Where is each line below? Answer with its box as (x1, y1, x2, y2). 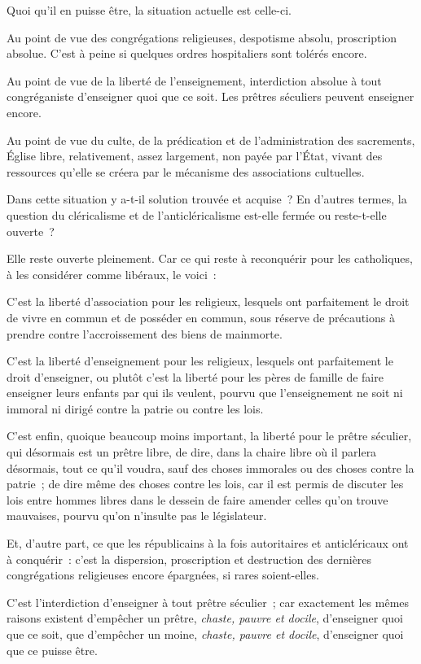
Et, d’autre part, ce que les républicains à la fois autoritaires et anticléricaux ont (7, 535, 409, 552)
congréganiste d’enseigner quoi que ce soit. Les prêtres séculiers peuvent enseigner (7, 88, 414, 105)
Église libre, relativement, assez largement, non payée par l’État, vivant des (7, 147, 383, 164)
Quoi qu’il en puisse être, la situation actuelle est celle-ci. (7, 2, 292, 18)
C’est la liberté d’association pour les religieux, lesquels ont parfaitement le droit (7, 293, 410, 310)
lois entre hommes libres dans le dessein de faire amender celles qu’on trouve (7, 491, 388, 508)
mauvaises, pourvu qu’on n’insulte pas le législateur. (7, 507, 267, 524)
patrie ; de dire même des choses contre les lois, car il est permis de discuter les (7, 475, 404, 492)
